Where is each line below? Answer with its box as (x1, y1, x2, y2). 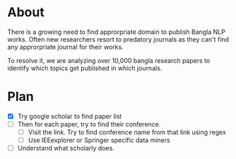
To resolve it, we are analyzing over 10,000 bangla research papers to (7, 56, 211, 64)
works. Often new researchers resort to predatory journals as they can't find (7, 35, 230, 43)
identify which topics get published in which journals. (7, 64, 163, 72)
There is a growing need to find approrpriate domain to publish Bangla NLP (7, 28, 226, 36)
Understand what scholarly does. (17, 144, 114, 153)
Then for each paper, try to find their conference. (17, 119, 161, 128)
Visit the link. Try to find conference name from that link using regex (28, 128, 226, 136)
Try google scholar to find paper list (17, 112, 122, 120)
